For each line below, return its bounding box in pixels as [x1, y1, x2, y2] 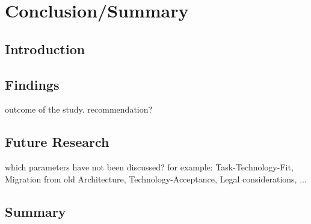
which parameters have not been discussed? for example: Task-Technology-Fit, [5, 161, 294, 173]
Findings [5, 75, 60, 93]
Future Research [5, 132, 109, 151]
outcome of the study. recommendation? [5, 103, 153, 116]
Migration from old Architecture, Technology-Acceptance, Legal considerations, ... [5, 172, 307, 185]
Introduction [5, 39, 85, 58]
